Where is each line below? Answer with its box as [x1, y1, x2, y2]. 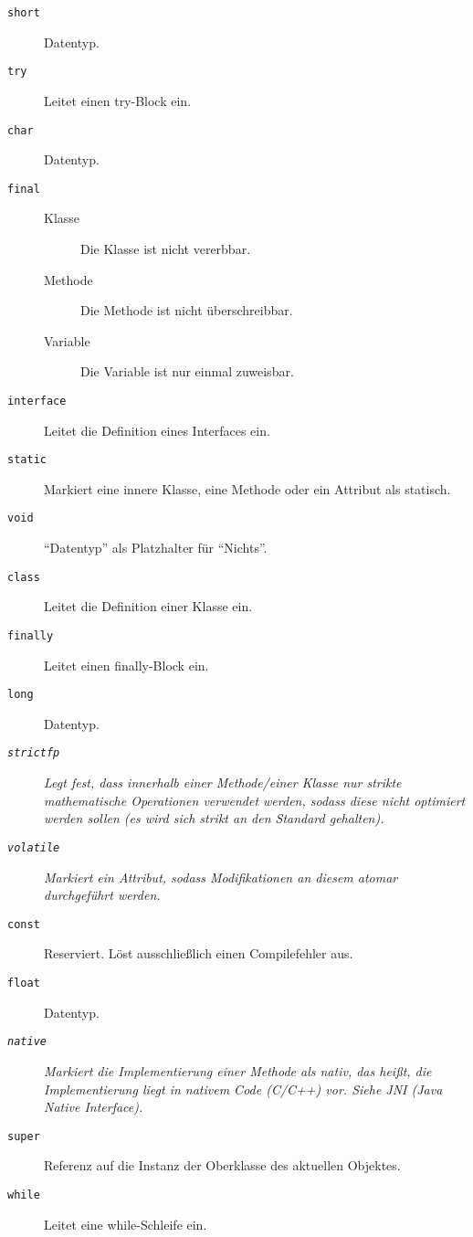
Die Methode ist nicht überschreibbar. [80, 301, 293, 320]
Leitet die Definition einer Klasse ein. [44, 597, 253, 616]
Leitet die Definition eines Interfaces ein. [44, 420, 270, 439]
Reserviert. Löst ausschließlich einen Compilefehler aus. [44, 944, 353, 963]
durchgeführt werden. [44, 885, 161, 904]
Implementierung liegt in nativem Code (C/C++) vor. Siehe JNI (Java [44, 1079, 443, 1098]
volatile [7, 841, 60, 854]
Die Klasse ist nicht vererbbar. [80, 239, 251, 258]
